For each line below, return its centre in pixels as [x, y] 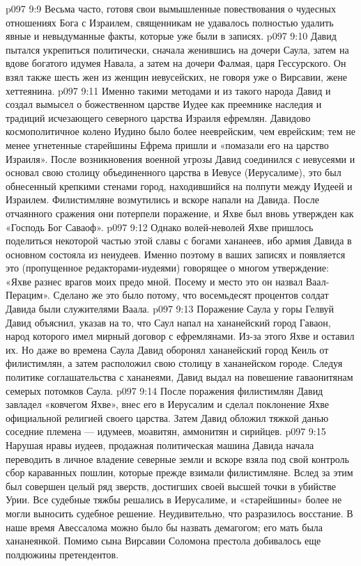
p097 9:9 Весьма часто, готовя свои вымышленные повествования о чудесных [171, 8]
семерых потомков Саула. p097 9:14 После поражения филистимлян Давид [164, 390]
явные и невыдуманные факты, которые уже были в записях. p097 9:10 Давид [171, 36]
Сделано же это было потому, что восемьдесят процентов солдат [191, 295]
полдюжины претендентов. [62, 554]
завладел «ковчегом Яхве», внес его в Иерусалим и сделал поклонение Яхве [168, 404]
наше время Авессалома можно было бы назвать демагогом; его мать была [164, 527]
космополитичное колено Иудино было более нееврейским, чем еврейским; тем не [180, 131]
